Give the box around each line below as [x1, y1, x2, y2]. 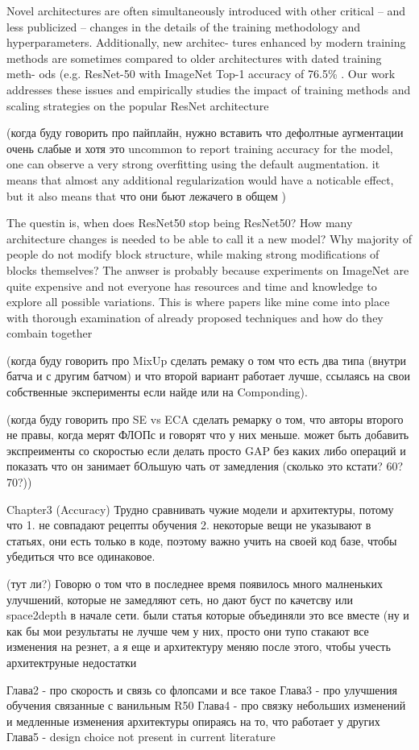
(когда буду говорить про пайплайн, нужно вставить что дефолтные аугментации [6, 124, 404, 141]
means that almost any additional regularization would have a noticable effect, [6, 171, 394, 188]
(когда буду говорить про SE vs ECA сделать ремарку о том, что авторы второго [6, 410, 404, 427]
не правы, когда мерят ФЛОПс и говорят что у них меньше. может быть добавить [6, 426, 409, 443]
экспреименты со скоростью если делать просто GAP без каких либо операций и [6, 441, 406, 458]
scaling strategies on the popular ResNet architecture [6, 97, 269, 114]
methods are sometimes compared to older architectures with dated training [6, 49, 382, 66]
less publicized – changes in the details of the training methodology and [6, 18, 361, 35]
